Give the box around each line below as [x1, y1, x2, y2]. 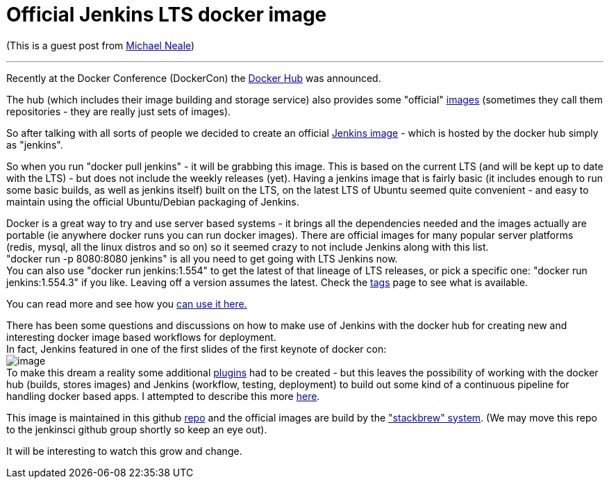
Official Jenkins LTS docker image [6, 3, 327, 26]
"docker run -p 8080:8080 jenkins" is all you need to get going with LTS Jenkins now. [6, 252, 398, 265]
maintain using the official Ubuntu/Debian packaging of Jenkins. [6, 195, 299, 208]
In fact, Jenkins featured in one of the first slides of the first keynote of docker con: [6, 342, 387, 355]
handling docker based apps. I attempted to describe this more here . [6, 390, 320, 402]
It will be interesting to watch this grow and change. [6, 444, 242, 457]
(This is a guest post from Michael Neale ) [6, 39, 195, 51]
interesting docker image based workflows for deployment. [6, 331, 276, 343]
